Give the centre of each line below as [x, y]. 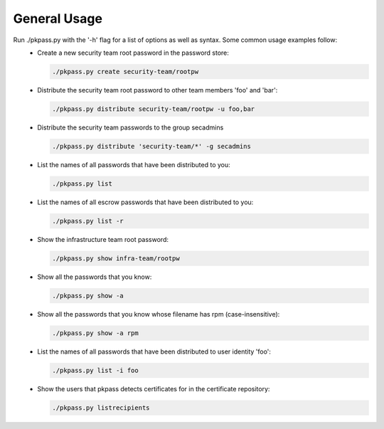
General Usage [58, 18]
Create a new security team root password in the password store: [133, 53]
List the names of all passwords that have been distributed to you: [134, 164]
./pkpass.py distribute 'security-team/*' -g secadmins [152, 146]
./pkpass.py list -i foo [95, 370]
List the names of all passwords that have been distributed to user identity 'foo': [154, 351]
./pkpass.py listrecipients [101, 408]
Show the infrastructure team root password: [103, 239]
